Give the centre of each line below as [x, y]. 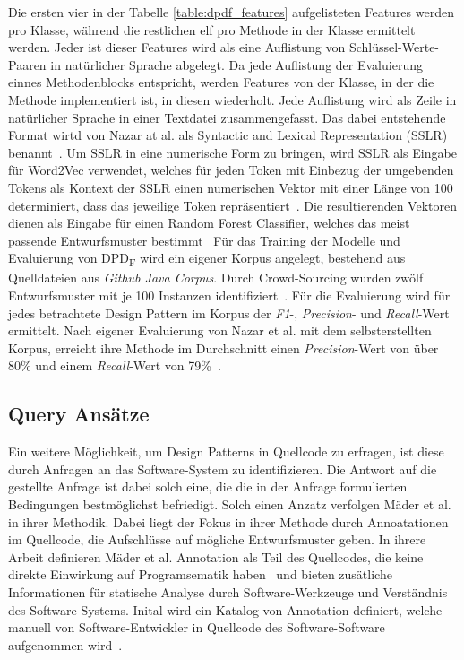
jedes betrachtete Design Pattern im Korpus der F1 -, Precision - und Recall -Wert [229, 313]
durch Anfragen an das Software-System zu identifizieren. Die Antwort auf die [223, 469]
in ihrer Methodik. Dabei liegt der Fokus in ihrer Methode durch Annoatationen [228, 521]
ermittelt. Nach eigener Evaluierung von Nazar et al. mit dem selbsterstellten [220, 330]
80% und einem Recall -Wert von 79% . [115, 365]
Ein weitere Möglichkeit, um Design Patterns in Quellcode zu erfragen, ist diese [226, 452]
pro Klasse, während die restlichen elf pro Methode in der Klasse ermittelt [212, 29]
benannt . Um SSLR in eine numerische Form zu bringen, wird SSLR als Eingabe [232, 152]
